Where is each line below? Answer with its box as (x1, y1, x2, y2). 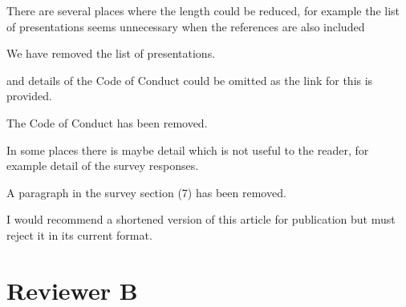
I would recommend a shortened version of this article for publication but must (6, 211, 396, 228)
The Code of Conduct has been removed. (6, 114, 208, 131)
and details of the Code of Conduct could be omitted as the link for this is (6, 71, 373, 88)
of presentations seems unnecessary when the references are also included (6, 18, 365, 34)
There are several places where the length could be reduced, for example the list (6, 2, 400, 18)
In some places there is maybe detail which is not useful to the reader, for (6, 141, 369, 158)
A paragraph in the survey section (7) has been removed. (6, 184, 286, 200)
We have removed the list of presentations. (6, 45, 216, 62)
